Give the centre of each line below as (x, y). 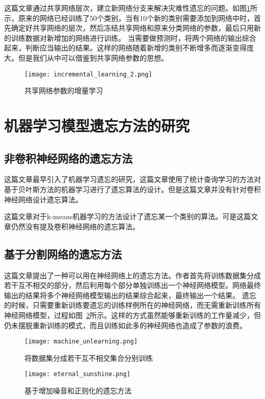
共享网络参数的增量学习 (64, 90)
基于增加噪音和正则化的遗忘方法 (78, 391)
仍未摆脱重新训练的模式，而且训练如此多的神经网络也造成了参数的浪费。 (125, 325)
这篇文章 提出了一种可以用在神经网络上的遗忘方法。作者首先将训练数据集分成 (132, 275)
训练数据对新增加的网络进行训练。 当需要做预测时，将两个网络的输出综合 (134, 37)
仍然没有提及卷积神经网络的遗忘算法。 (75, 226)
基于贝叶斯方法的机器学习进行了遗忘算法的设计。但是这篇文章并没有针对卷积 (132, 189)
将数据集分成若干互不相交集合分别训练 (89, 357)
